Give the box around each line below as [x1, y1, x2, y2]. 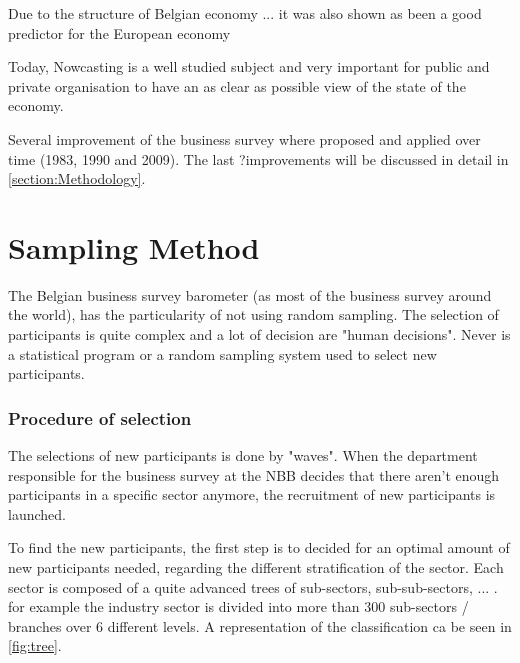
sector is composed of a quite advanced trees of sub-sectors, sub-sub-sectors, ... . [8, 576, 498, 597]
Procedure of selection [8, 405, 192, 430]
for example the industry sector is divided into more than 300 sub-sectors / [8, 596, 469, 617]
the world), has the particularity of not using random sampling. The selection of [8, 304, 499, 325]
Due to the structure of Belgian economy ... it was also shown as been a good [8, 3, 482, 23]
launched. [8, 503, 66, 524]
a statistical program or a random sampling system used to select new [8, 343, 437, 364]
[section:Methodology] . [8, 168, 146, 189]
